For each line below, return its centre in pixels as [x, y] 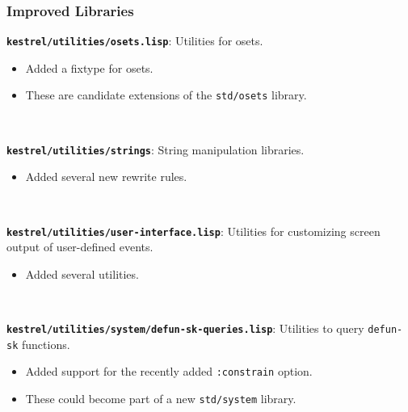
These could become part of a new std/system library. [161, 398]
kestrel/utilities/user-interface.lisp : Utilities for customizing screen [193, 231]
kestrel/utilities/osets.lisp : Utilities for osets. [135, 41]
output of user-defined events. [80, 247]
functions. [46, 344]
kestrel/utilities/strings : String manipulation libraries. [156, 149]
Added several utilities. [82, 273]
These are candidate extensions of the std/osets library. [166, 95]
